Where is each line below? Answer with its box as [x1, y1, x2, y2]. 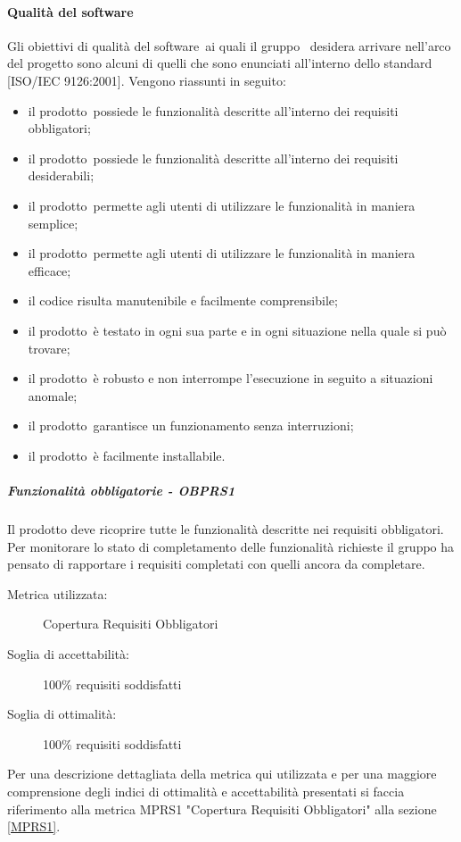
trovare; [28, 338, 70, 357]
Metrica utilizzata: [7, 584, 108, 603]
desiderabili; [28, 166, 95, 185]
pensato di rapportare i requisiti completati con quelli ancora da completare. [7, 554, 425, 573]
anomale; [28, 386, 78, 404]
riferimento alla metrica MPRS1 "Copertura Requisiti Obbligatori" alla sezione [7, 799, 437, 818]
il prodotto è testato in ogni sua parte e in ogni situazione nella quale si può [28, 321, 447, 339]
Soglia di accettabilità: [7, 645, 129, 663]
